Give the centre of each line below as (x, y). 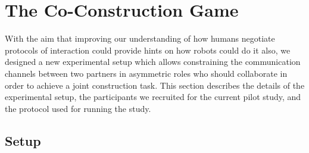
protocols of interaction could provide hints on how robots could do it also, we (148, 50)
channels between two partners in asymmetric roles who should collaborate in (146, 73)
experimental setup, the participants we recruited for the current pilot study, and (153, 97)
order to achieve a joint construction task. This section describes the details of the (155, 85)
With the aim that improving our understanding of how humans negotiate (140, 38)
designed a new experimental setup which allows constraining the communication (153, 62)
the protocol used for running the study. (78, 108)
